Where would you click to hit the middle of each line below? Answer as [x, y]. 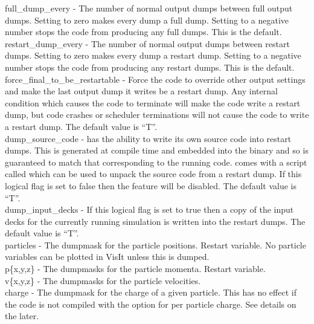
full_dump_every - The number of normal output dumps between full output [149, 8]
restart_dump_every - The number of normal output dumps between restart [147, 43]
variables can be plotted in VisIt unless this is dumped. [107, 257]
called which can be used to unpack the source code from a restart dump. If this [153, 174]
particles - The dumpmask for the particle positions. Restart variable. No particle [155, 245]
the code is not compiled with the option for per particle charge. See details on [151, 304]
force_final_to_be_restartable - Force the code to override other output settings [155, 79]
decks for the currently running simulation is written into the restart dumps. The [155, 221]
